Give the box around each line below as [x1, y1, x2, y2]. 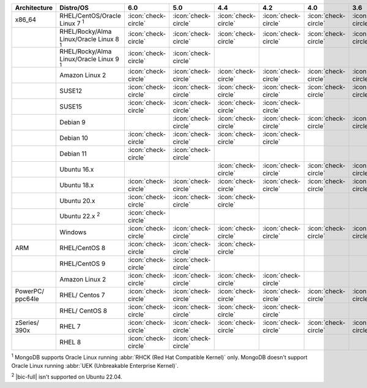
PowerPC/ [15, 287, 45, 295]
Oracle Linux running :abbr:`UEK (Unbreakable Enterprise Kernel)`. [11, 362, 179, 370]
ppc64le [15, 294, 39, 303]
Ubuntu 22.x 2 [59, 211, 100, 221]
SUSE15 [59, 102, 83, 110]
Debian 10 [59, 134, 89, 142]
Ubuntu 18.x [59, 181, 94, 189]
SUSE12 [59, 86, 83, 95]
